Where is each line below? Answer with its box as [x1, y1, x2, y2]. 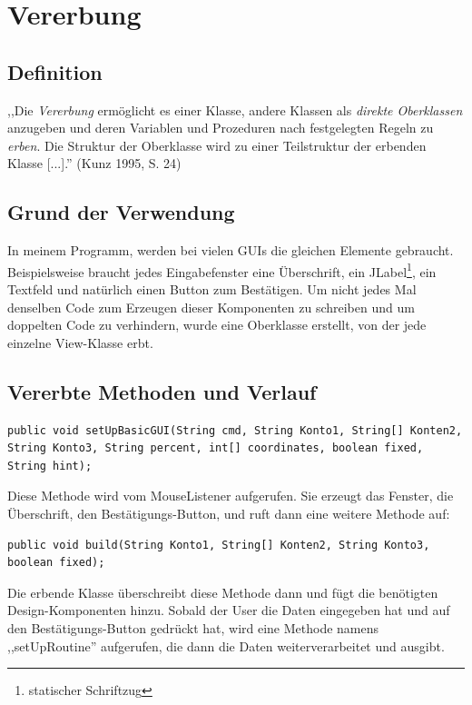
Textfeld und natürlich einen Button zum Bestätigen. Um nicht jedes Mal [7, 280, 417, 298]
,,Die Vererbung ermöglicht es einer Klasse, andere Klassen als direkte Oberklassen [7, 100, 463, 119]
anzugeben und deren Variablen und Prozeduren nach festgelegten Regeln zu [7, 118, 434, 137]
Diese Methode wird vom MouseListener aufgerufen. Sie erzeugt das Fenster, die [7, 486, 454, 505]
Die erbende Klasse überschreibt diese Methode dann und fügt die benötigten [7, 582, 438, 601]
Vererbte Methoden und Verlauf [7, 377, 317, 405]
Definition [7, 57, 103, 85]
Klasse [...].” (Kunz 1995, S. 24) [7, 154, 182, 173]
